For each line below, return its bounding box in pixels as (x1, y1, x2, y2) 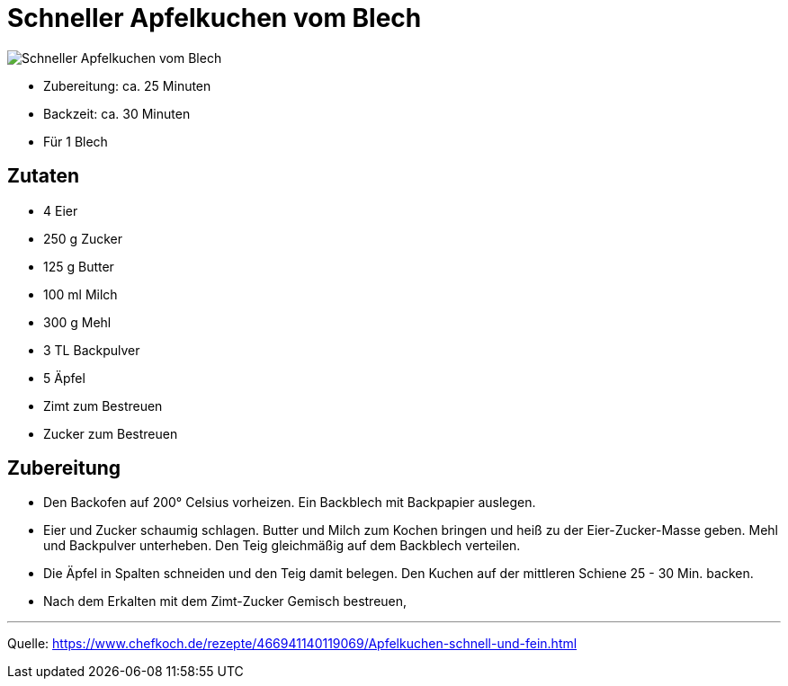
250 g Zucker (43, 230, 123, 246)
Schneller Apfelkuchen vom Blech (7, 3, 422, 33)
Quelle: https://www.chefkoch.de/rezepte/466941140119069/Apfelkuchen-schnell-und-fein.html (7, 636, 578, 652)
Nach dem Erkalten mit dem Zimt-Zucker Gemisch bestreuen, (43, 593, 407, 610)
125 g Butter (43, 258, 114, 274)
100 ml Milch (43, 286, 118, 302)
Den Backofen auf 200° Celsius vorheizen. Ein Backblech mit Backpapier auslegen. (43, 494, 536, 511)
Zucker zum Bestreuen (43, 425, 178, 441)
